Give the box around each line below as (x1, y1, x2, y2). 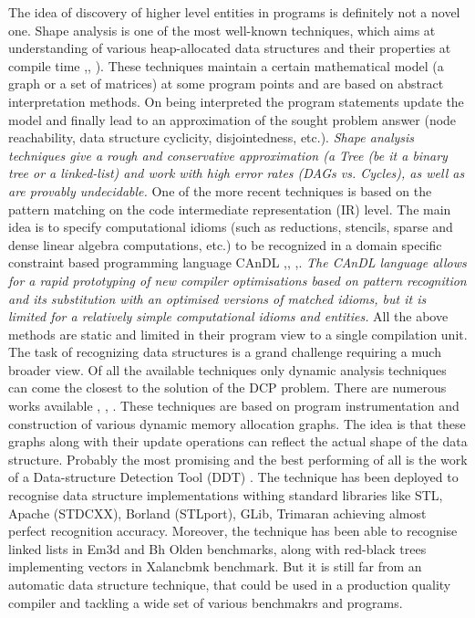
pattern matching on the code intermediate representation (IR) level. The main (8, 199, 451, 218)
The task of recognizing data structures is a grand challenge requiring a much (8, 342, 441, 361)
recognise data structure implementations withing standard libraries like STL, (8, 486, 443, 505)
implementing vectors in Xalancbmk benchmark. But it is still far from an (8, 557, 422, 576)
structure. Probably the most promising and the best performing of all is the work (8, 449, 468, 468)
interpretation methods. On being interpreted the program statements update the (8, 91, 464, 110)
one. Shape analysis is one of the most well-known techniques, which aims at (8, 20, 436, 39)
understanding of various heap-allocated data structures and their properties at (8, 38, 451, 58)
